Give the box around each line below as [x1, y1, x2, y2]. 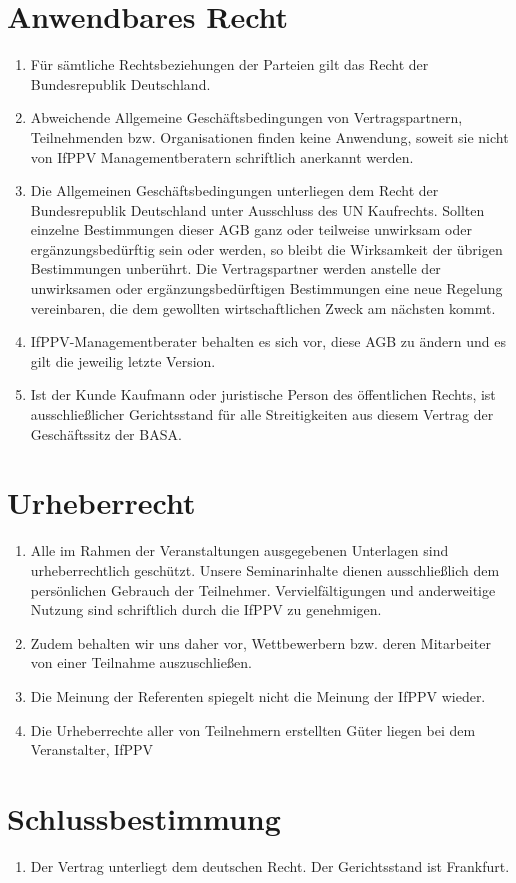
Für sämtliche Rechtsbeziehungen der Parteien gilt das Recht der [30, 54, 429, 75]
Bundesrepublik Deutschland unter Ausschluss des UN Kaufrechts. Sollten [30, 199, 485, 220]
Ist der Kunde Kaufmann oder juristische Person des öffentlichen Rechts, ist [30, 384, 496, 405]
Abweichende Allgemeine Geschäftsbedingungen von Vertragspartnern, [30, 107, 463, 128]
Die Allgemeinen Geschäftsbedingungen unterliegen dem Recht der [30, 180, 439, 201]
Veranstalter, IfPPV [30, 739, 154, 760]
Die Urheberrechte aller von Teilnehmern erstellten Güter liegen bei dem [30, 719, 476, 740]
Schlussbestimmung [7, 797, 281, 838]
